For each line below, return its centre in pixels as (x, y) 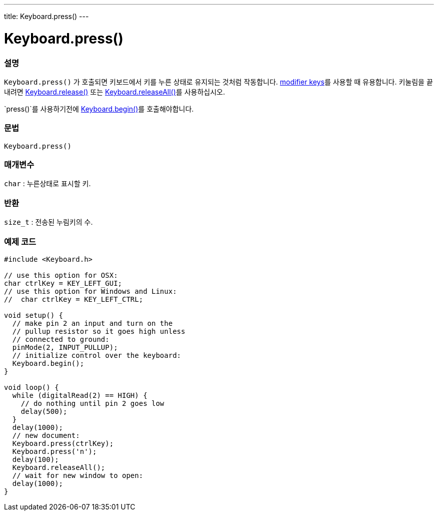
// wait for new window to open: (78, 475)
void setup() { (34, 315)
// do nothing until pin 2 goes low (92, 403)
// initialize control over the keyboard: (97, 355)
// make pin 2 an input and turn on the (92, 323)
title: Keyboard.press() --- (46, 16)
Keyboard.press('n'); (54, 451)
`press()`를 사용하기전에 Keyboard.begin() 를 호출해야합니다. (99, 109)
